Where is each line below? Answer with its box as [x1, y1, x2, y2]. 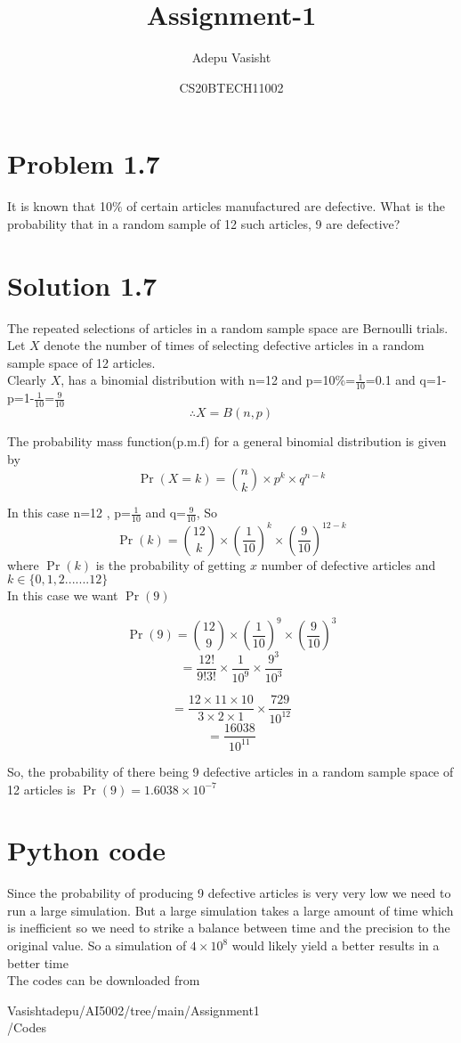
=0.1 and [365, 371, 416, 389]
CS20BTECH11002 [179, 77, 284, 96]
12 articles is [7, 779, 76, 798]
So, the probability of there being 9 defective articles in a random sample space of [7, 762, 454, 780]
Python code [7, 832, 166, 868]
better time [7, 953, 69, 972]
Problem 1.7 [7, 145, 160, 182]
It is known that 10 [7, 197, 112, 216]
